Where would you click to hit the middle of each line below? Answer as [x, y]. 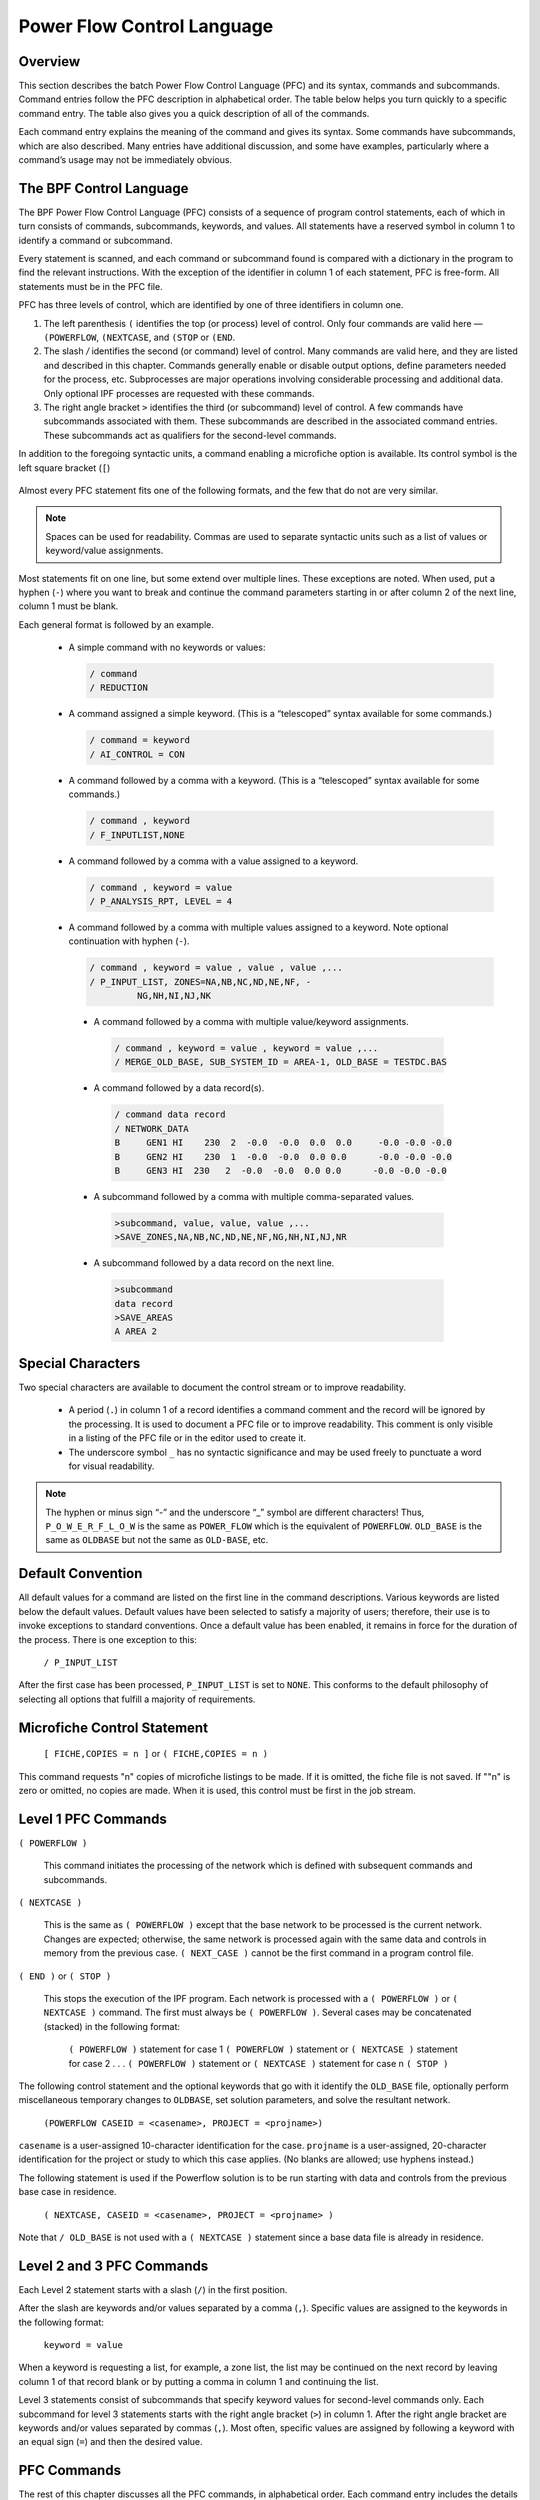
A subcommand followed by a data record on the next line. [214, 1263]
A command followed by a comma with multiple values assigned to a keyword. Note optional [258, 927]
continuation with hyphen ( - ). [129, 941]
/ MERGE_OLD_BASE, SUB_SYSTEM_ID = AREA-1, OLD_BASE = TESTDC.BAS [280, 1062]
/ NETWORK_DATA [151, 1128]
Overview [49, 61]
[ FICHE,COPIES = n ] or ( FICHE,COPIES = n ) [156, 1754]
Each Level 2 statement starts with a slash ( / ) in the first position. [153, 2289]
